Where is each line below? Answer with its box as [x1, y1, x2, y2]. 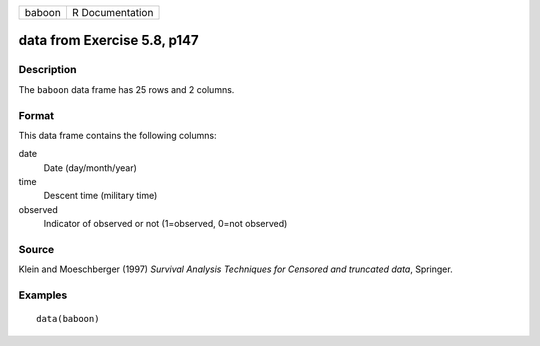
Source [18, 243, 55, 257]
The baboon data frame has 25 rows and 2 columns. [18, 83, 235, 95]
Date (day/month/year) [43, 161, 137, 174]
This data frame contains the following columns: [18, 129, 217, 141]
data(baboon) [36, 313, 100, 325]
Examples [18, 288, 68, 302]
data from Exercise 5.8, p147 [18, 32, 199, 49]
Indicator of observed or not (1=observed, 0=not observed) [43, 218, 288, 230]
